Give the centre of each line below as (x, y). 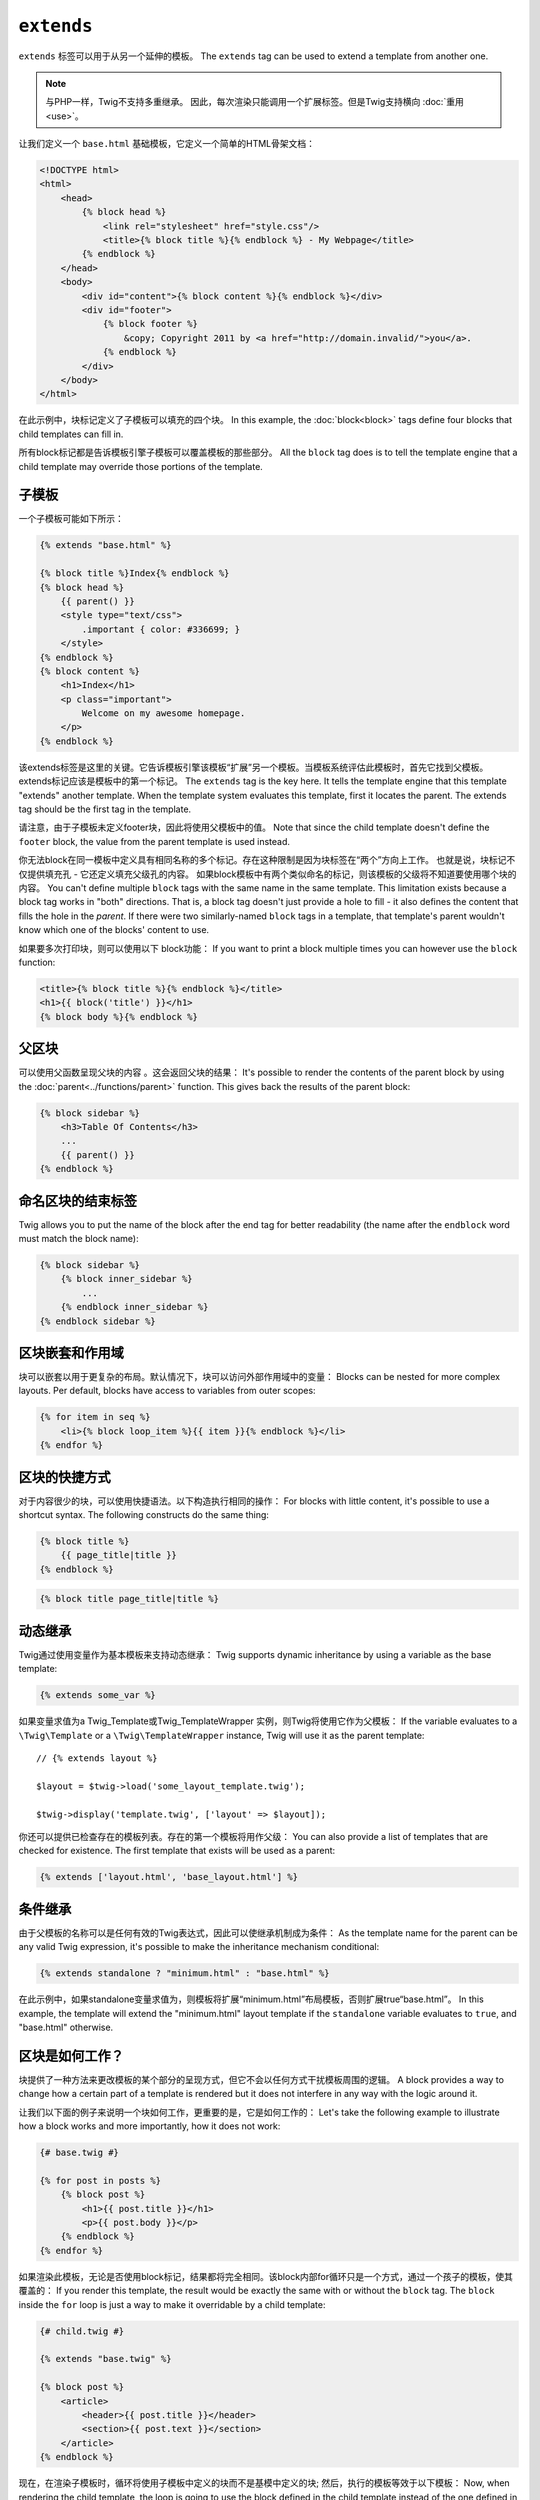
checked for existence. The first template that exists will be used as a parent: (177, 1851)
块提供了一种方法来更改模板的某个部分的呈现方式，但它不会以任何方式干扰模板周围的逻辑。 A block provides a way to (261, 2079)
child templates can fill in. (71, 434)
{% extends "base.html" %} (105, 545)
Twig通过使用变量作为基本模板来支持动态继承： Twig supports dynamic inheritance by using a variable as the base (255, 1654)
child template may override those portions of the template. (141, 466)
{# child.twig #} (82, 2331)
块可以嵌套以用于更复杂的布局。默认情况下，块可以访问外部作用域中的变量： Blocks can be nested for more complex (259, 1377)
